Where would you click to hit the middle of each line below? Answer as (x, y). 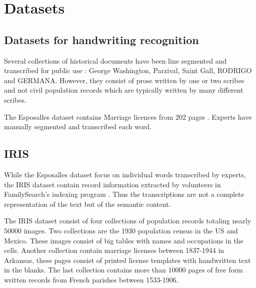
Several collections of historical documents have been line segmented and (115, 60)
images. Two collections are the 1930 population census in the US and (131, 230)
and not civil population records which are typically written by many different (124, 90)
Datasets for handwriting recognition (101, 39)
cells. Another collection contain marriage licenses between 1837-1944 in (114, 250)
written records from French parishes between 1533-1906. (91, 279)
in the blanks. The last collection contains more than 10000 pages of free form (123, 270)
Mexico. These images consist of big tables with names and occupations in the (124, 240)
